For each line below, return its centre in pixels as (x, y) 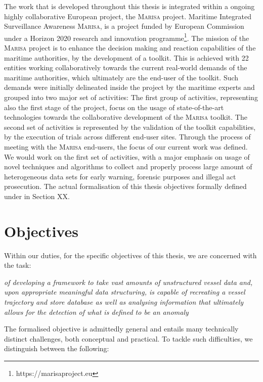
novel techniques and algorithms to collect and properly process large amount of (128, 166)
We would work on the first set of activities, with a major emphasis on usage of (127, 156)
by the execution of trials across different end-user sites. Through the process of (127, 137)
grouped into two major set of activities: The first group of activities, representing (131, 97)
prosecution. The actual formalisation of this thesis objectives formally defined (125, 186)
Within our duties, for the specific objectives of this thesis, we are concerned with (130, 255)
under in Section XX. (37, 196)
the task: (18, 265)
